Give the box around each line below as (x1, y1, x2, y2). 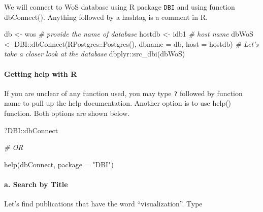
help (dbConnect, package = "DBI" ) (4, 159, 114, 169)
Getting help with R (4, 68, 77, 79)
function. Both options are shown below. (4, 108, 130, 118)
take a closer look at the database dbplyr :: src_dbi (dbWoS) (4, 48, 185, 59)
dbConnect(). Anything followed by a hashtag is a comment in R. (4, 11, 208, 22)
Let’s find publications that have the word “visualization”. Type (4, 198, 203, 209)
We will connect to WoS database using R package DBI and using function (4, 2, 235, 12)
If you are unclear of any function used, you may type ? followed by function (4, 87, 243, 98)
